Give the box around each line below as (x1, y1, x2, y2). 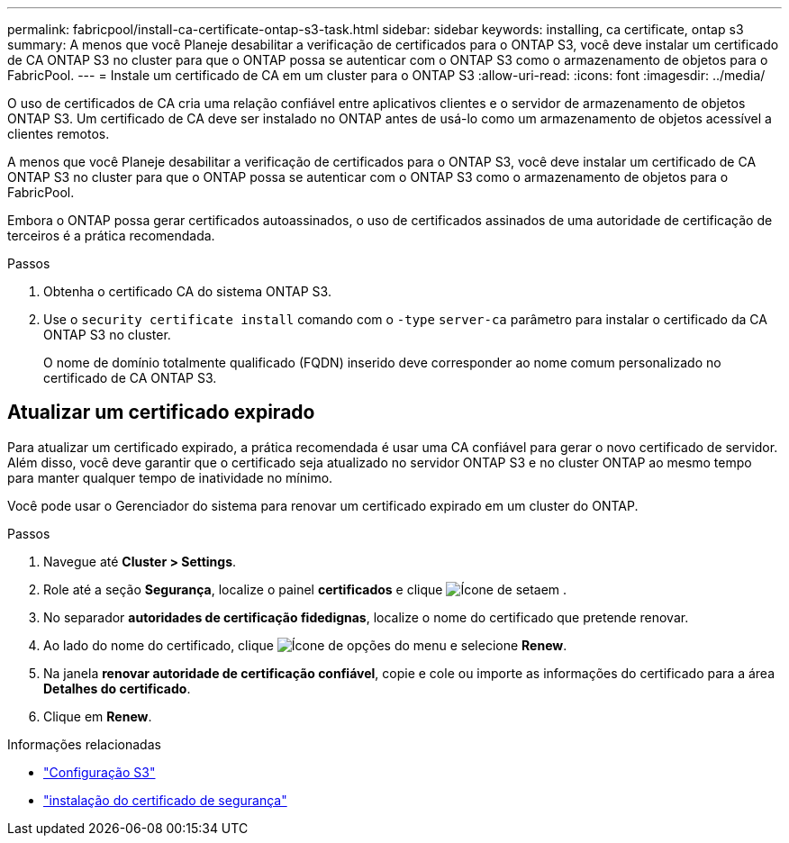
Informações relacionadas (7, 736, 161, 752)
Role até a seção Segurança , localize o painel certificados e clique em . (43, 581, 567, 597)
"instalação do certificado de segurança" (43, 792, 287, 808)
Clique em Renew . (43, 708, 152, 724)
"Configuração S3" (43, 764, 156, 780)
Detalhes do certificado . (43, 680, 191, 696)
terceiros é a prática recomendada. (7, 228, 215, 243)
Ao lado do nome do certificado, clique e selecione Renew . (43, 637, 567, 653)
